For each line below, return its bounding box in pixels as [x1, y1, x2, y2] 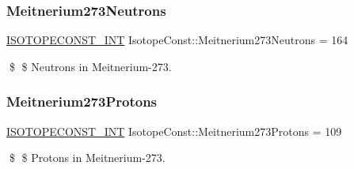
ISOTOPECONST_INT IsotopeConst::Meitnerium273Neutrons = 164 [6, 32, 348, 48]
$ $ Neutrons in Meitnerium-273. [9, 58, 172, 74]
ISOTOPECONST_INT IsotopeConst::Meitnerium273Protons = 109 [6, 122, 342, 139]
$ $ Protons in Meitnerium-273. [9, 149, 166, 166]
